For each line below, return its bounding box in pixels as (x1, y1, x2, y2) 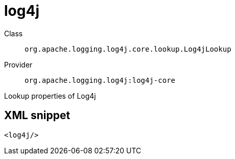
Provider (4, 60, 33, 69)
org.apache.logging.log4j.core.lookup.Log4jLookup (25, 44, 231, 53)
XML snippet (4, 109, 70, 122)
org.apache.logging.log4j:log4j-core (25, 76, 176, 84)
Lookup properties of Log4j (4, 91, 96, 100)
